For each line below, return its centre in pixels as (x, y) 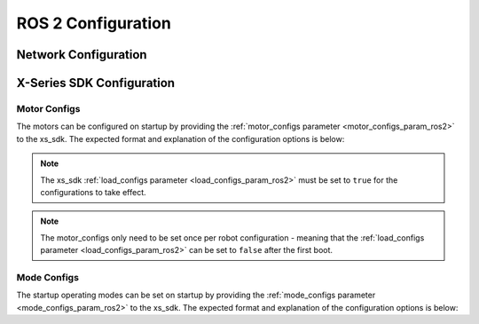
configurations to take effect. (93, 192)
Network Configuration (82, 55)
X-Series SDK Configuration (96, 83)
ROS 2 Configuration (94, 23)
